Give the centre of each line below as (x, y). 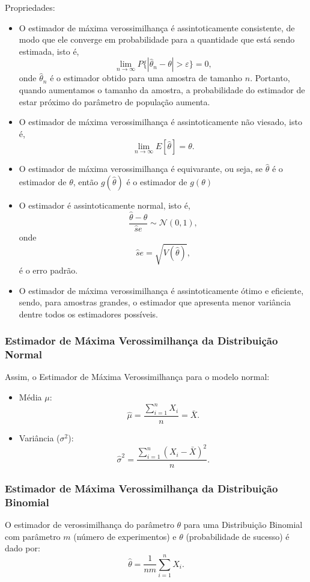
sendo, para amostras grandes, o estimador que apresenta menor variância (155, 302)
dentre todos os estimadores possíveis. (88, 314)
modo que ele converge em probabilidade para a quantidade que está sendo (157, 39)
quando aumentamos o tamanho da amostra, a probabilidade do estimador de (162, 89)
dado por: (23, 548)
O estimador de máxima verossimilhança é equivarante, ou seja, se (141, 169)
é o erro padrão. (48, 270)
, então (86, 181)
